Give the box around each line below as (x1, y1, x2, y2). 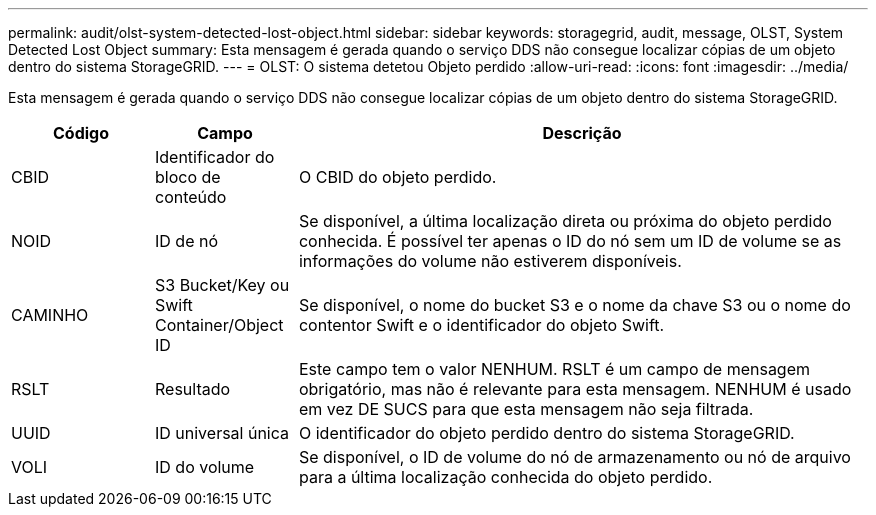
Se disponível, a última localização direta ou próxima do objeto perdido (298, 211, 832, 231)
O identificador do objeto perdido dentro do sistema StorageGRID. (298, 423, 795, 443)
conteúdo (154, 187, 227, 207)
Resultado (154, 379, 231, 399)
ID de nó (154, 231, 218, 251)
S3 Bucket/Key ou (154, 275, 290, 295)
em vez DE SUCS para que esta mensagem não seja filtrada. (298, 399, 754, 419)
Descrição (542, 123, 622, 143)
